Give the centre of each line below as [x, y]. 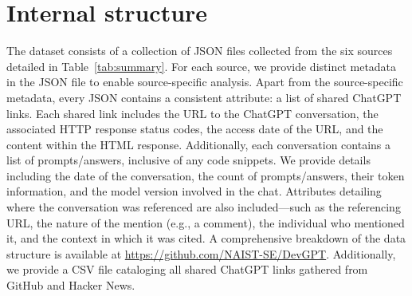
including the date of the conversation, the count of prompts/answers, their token [206, 175]
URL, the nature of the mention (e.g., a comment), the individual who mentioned [206, 222]
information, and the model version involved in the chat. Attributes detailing [194, 191]
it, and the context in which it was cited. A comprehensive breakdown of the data [206, 238]
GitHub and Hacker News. [71, 285]
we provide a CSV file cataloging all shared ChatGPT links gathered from [187, 269]
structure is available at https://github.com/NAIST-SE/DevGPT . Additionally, [201, 253]
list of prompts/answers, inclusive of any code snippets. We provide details [188, 160]
